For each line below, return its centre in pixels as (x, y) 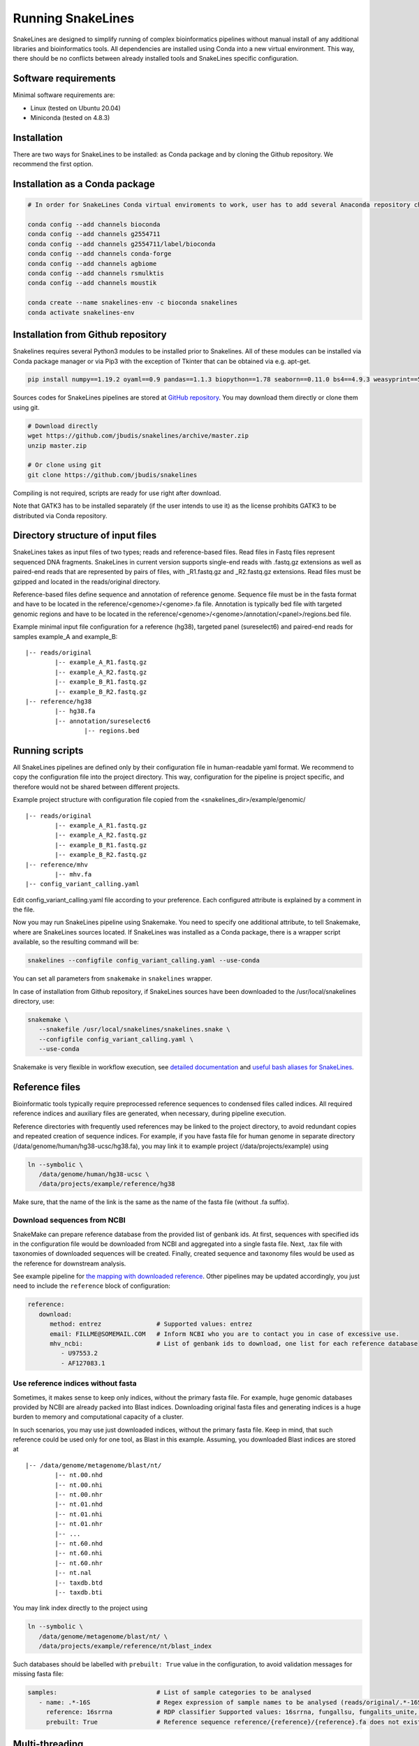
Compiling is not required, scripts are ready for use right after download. (117, 493)
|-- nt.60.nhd (79, 1543)
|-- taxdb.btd (79, 1583)
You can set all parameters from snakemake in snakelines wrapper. (113, 978)
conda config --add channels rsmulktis (96, 273)
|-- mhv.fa (73, 874)
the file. (24, 910)
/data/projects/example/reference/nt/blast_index (125, 1646)
